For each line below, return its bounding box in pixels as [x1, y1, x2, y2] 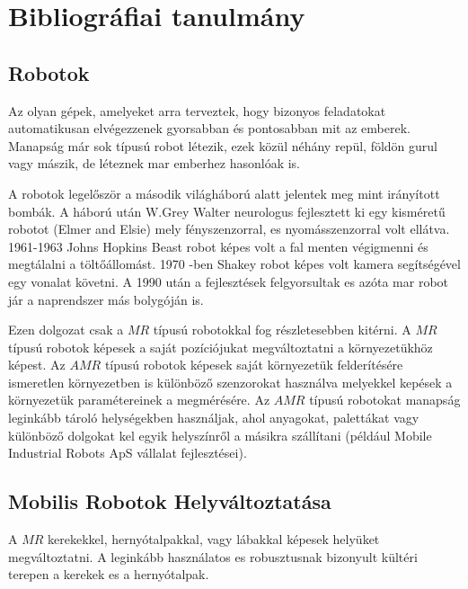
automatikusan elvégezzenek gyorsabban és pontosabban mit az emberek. [8, 119, 411, 138]
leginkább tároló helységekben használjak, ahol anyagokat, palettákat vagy [8, 408, 419, 427]
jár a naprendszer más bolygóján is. [8, 290, 204, 308]
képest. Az [8, 355, 66, 374]
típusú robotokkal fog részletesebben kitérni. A [153, 320, 411, 339]
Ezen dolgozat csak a [8, 320, 124, 339]
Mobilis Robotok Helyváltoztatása [8, 487, 331, 515]
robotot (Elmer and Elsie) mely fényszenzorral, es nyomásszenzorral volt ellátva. [8, 219, 450, 238]
